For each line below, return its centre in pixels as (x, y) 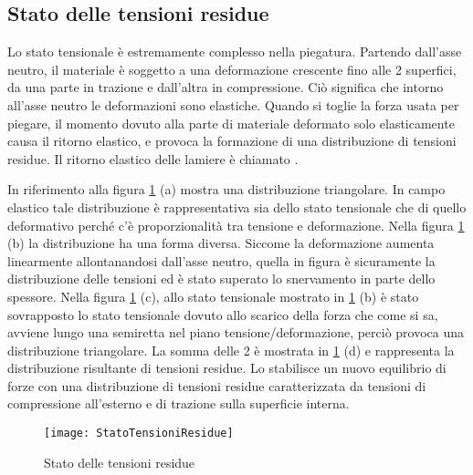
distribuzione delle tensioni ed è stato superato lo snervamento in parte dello (221, 279)
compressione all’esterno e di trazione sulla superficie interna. (179, 403)
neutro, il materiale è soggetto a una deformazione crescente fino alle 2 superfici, (232, 69)
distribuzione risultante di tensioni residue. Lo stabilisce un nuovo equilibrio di (227, 368)
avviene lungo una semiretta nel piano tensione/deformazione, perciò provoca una (236, 332)
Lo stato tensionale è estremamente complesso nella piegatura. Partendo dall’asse (235, 52)
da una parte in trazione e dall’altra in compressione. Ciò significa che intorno (226, 87)
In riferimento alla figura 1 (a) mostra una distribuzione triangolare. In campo (226, 189)
